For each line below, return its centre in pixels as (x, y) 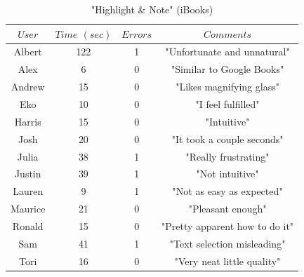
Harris (28, 121)
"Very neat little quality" (227, 261)
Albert (28, 52)
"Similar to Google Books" (227, 69)
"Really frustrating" (227, 156)
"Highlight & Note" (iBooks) (152, 9)
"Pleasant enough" (227, 209)
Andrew (28, 87)
